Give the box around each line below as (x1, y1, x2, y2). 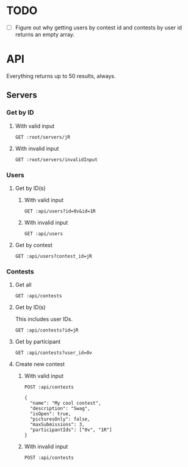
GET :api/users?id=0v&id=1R (24, 208, 96, 214)
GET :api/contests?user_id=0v (15, 350, 93, 356)
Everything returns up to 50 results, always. (6, 72, 116, 79)
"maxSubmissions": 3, (29, 422, 85, 428)
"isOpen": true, (29, 411, 71, 417)
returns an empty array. (15, 31, 75, 38)
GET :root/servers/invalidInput (15, 156, 98, 162)
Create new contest (15, 361, 65, 368)
